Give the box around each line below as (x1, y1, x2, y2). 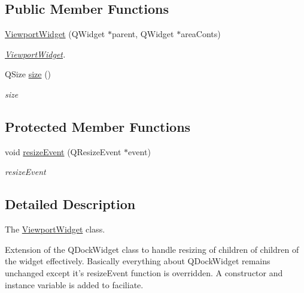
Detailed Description (5, 195, 136, 213)
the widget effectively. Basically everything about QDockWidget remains (5, 255, 270, 267)
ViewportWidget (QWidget (5, 28, 105, 40)
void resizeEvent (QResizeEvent (5, 145, 121, 158)
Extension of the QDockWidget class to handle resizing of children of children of (5, 243, 299, 255)
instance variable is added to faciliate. (5, 278, 144, 291)
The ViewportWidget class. (5, 223, 105, 235)
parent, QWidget (111, 28, 174, 40)
